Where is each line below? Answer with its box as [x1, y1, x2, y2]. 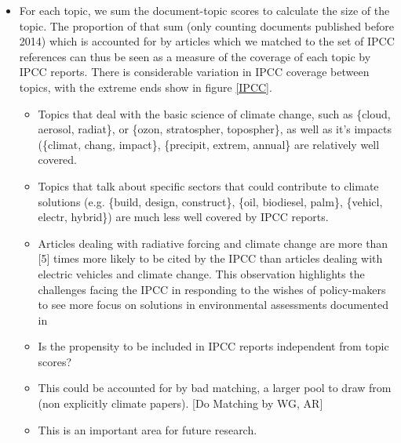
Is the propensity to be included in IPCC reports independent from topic [38, 338, 389, 354]
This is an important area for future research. [38, 421, 257, 438]
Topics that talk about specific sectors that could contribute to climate [38, 177, 379, 194]
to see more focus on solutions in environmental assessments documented [38, 296, 388, 313]
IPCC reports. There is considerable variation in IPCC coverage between [19, 64, 370, 80]
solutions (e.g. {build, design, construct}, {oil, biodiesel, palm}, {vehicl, [38, 193, 383, 209]
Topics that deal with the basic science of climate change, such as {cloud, [38, 105, 391, 122]
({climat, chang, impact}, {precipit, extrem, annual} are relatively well [38, 136, 380, 152]
